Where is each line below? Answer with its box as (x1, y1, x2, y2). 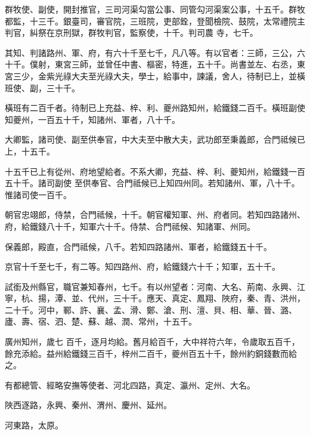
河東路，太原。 (5, 419, 63, 431)
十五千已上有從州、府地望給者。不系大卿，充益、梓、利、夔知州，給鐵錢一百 (5, 165, 305, 177)
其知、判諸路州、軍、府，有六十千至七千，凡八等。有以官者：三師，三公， (5, 46, 297, 58)
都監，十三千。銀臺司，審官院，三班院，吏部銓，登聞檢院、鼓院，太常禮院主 (5, 14, 305, 27)
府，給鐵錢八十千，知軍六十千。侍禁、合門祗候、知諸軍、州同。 (5, 220, 255, 232)
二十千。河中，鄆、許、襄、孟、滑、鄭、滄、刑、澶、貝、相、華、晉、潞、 (5, 303, 297, 316)
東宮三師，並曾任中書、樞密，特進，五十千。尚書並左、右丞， (54, 58, 297, 70)
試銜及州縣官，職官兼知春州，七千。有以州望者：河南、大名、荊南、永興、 (5, 280, 297, 292)
